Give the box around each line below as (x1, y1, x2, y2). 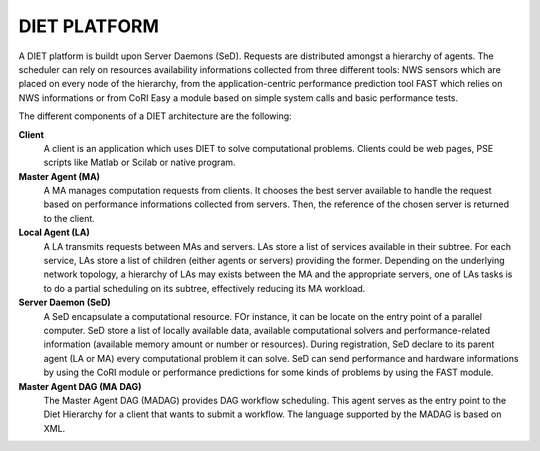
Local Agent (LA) (18, 226, 90, 239)
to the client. (43, 212, 95, 224)
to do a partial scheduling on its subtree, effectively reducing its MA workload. (43, 282, 366, 294)
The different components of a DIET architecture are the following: (18, 110, 292, 122)
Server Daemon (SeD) (18, 296, 112, 309)
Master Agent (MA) (18, 170, 100, 182)
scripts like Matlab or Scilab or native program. (43, 156, 236, 169)
